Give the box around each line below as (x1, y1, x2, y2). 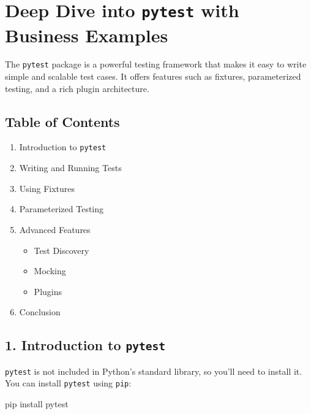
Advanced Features (19, 223, 91, 236)
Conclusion (19, 305, 61, 318)
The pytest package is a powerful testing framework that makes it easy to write (5, 58, 307, 71)
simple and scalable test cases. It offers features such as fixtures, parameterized (5, 70, 301, 83)
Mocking (34, 264, 66, 277)
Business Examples (5, 22, 168, 47)
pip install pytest (5, 397, 69, 410)
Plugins (34, 285, 62, 297)
